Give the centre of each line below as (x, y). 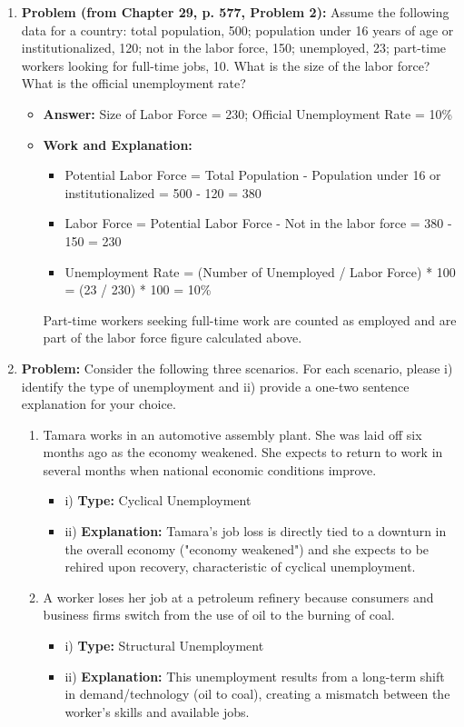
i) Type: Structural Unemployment (164, 646)
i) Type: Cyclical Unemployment (158, 500)
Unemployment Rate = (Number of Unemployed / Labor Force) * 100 (260, 271)
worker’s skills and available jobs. (157, 711)
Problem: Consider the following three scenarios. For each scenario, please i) (237, 368)
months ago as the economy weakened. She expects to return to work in (243, 452)
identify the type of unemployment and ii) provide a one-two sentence (215, 386)
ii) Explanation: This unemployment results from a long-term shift (255, 676)
